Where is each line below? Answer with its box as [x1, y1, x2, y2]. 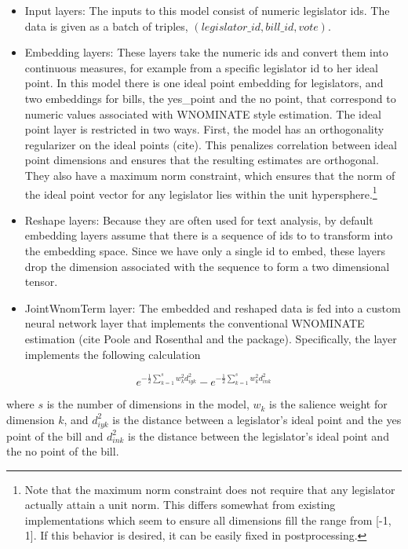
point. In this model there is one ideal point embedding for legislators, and [24, 75, 384, 91]
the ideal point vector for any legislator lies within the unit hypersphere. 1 [24, 183, 377, 202]
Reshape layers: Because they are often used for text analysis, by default [24, 211, 373, 228]
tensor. [24, 273, 58, 290]
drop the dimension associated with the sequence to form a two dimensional [24, 258, 390, 274]
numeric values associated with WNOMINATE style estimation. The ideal [24, 105, 381, 122]
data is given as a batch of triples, [24, 17, 188, 34]
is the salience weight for [269, 396, 388, 412]
